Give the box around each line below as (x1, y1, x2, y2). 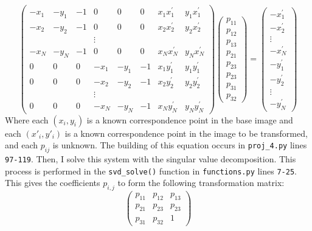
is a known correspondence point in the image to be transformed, (64, 126, 308, 139)
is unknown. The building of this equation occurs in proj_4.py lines (52, 139, 307, 151)
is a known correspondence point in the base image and (86, 113, 293, 126)
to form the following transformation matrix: (117, 176, 285, 189)
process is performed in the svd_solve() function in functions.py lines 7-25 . (5, 164, 297, 177)
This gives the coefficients (5, 176, 100, 189)
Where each (5, 113, 49, 126)
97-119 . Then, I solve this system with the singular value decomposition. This (5, 152, 296, 165)
